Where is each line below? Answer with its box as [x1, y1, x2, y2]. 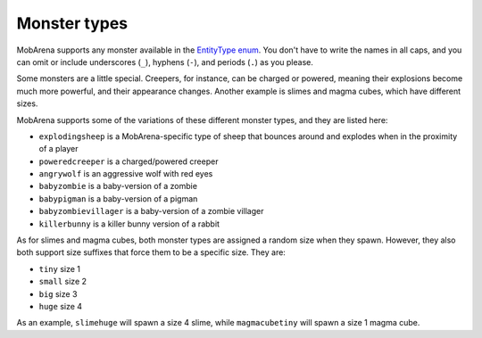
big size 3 [38, 288, 78, 299]
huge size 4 [38, 301, 83, 311]
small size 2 [38, 276, 87, 287]
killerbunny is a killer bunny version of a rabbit [38, 218, 220, 229]
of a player [38, 144, 79, 154]
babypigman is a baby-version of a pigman [38, 193, 198, 204]
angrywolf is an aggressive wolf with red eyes [38, 169, 213, 179]
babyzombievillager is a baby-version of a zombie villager [38, 206, 264, 217]
